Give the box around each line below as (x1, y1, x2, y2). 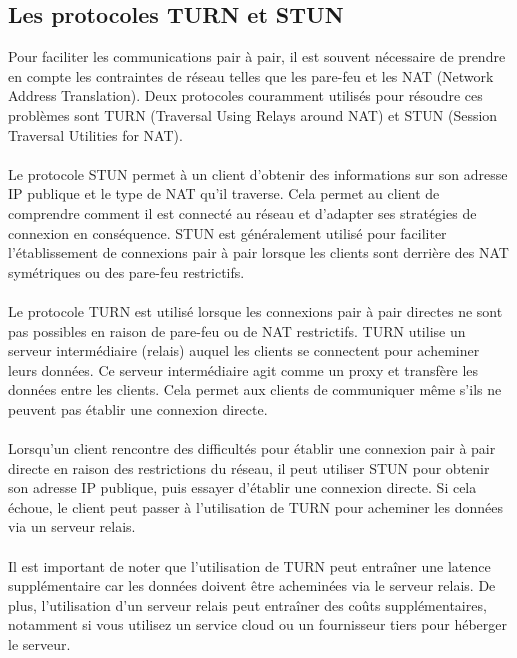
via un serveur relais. (8, 516, 136, 537)
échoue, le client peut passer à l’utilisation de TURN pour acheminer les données (8, 496, 503, 517)
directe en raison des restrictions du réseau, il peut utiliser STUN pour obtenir (8, 457, 490, 478)
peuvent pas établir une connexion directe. (8, 398, 268, 419)
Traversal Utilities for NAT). (8, 124, 183, 145)
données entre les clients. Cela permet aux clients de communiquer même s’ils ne (8, 379, 502, 400)
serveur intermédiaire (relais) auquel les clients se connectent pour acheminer (8, 340, 480, 361)
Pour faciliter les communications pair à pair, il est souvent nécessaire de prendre (8, 46, 506, 67)
